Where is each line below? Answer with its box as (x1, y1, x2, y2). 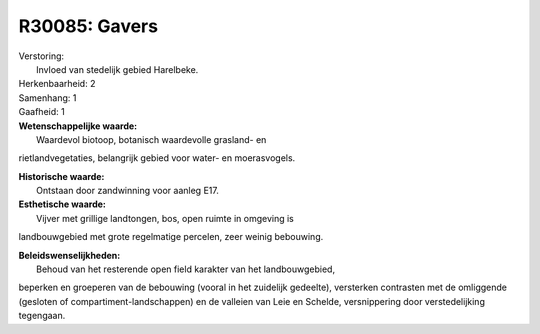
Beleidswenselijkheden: (18, 249, 121, 261)
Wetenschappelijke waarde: (18, 120, 138, 132)
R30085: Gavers (18, 15, 159, 37)
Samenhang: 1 (18, 91, 77, 104)
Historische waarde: (18, 170, 105, 182)
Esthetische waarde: (18, 198, 107, 210)
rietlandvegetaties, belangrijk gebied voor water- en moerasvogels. (18, 152, 296, 164)
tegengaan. (18, 310, 66, 322)
